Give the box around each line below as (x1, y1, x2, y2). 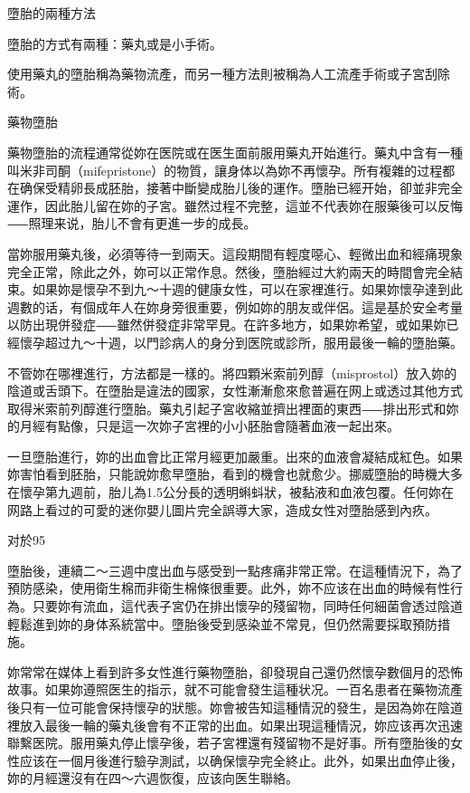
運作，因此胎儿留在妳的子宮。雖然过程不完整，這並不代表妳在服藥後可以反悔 (7, 196, 463, 215)
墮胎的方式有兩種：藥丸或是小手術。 (7, 33, 222, 53)
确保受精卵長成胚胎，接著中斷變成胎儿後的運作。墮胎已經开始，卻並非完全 (19, 178, 463, 197)
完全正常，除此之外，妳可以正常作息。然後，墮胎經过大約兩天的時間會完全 (7, 262, 450, 281)
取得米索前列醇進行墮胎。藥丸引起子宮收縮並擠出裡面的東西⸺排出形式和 (7, 398, 446, 417)
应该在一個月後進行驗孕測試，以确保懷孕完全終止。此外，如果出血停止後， (19, 750, 463, 769)
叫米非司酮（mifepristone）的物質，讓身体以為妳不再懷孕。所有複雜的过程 (7, 160, 443, 179)
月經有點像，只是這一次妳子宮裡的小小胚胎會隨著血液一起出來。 (19, 416, 399, 435)
